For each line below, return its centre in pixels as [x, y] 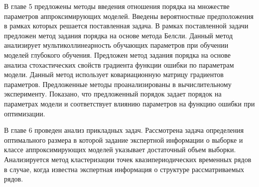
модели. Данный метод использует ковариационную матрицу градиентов [114, 74]
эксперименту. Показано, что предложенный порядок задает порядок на [113, 94]
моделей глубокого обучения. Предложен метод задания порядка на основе [118, 54]
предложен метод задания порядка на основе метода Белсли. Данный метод [119, 35]
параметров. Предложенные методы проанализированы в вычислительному [118, 84]
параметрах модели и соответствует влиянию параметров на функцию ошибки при [129, 103]
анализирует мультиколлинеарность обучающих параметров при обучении [116, 45]
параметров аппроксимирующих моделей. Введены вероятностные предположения [129, 16]
